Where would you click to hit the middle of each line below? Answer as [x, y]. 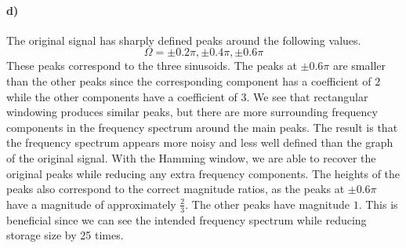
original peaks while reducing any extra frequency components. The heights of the [203, 173]
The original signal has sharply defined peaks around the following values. [184, 40]
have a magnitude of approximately [91, 204]
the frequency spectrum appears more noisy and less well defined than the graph [200, 142]
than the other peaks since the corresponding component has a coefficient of [189, 80]
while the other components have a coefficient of [122, 96]
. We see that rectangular [307, 96]
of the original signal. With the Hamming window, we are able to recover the [191, 157]
